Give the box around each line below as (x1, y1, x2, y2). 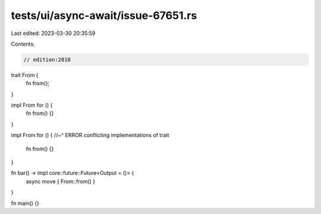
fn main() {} (11, 199, 40, 207)
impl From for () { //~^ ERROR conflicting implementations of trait (11, 132, 169, 139)
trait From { (11, 71, 39, 78)
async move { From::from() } (26, 178, 95, 185)
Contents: (11, 40, 35, 47)
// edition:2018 (23, 56, 71, 63)
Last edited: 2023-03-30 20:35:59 (11, 30, 96, 37)
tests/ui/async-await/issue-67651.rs (11, 9, 197, 22)
